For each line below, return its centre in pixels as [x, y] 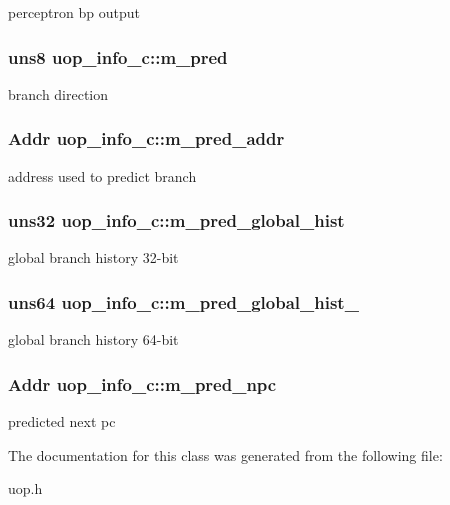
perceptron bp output [74, 12]
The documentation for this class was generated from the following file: [225, 454]
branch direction [58, 93]
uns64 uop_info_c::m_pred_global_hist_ [183, 301]
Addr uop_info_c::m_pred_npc [142, 383]
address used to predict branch [102, 175]
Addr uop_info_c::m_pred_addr [146, 138]
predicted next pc [62, 421]
